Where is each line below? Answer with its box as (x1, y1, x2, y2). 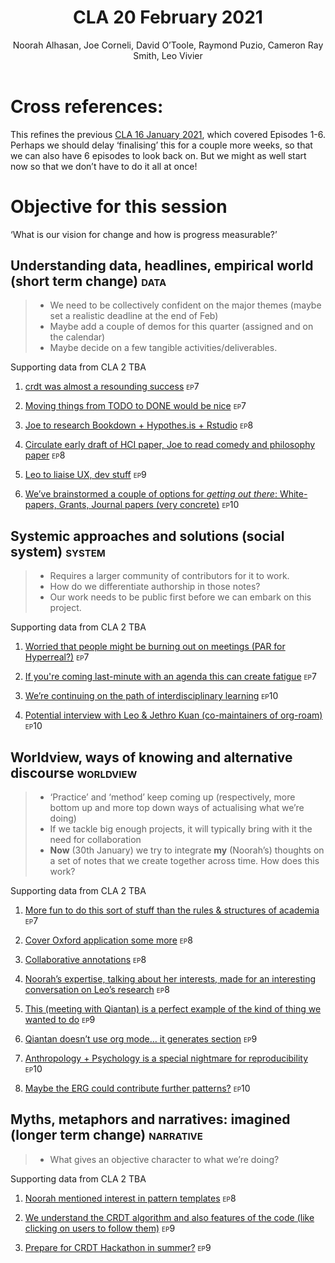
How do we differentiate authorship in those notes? (49, 581, 261, 593)
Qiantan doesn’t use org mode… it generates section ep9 (24, 1033, 258, 1045)
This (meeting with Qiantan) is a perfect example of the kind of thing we (24, 1003, 322, 1015)
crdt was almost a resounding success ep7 (24, 381, 200, 393)
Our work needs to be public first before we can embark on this (49, 591, 312, 603)
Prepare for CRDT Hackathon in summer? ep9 (24, 1241, 212, 1253)
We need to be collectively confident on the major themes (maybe (49, 299, 322, 311)
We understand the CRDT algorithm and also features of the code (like (24, 1211, 315, 1223)
